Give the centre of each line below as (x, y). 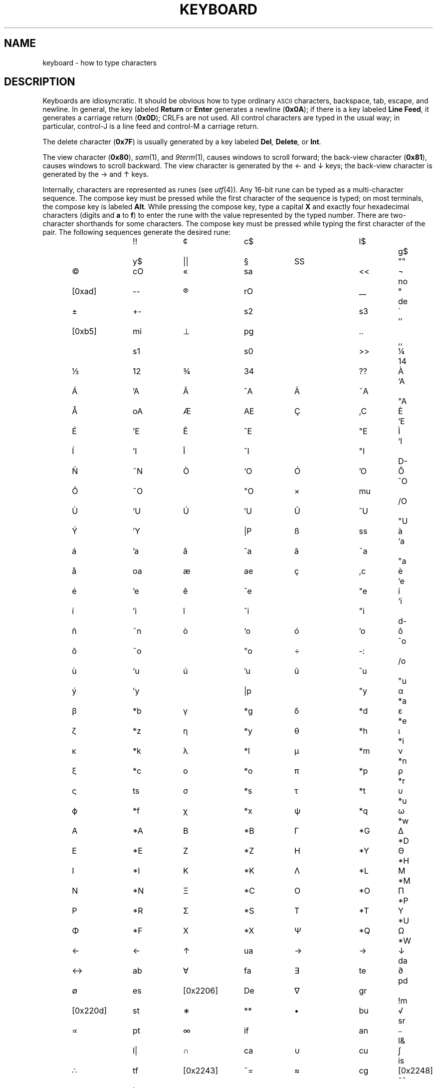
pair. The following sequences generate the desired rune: (137, 232)
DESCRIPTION (40, 82)
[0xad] (84, 291)
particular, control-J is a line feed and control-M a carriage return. (151, 126)
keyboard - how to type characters (100, 62)
